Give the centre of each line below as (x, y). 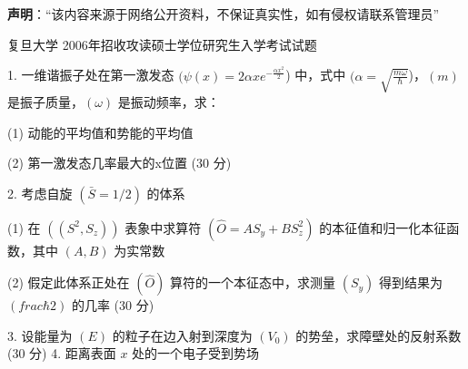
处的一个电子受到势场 (196, 353)
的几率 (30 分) (113, 305)
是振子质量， (45, 101)
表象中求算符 (163, 227)
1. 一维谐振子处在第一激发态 (91, 75)
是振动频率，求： (169, 101)
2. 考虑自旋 (40, 193)
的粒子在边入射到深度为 (182, 335)
